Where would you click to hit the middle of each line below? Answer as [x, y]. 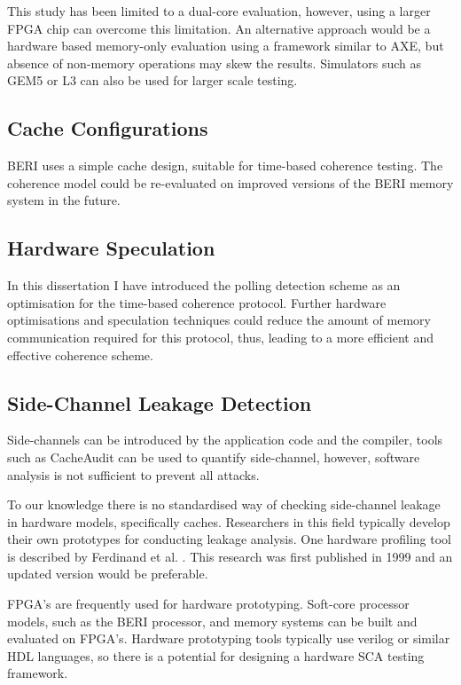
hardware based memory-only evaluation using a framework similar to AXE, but [226, 46]
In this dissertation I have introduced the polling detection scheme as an [204, 285]
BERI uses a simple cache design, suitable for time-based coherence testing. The [225, 165]
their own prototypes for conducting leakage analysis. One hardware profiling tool [230, 539]
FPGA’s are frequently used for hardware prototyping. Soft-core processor [208, 604]
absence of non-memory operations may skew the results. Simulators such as [214, 63]
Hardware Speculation [111, 248]
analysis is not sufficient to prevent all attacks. [133, 474]
